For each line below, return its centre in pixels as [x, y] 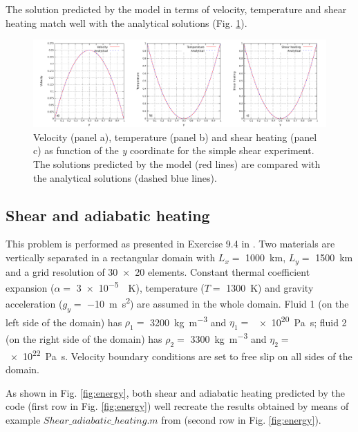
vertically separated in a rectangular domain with [111, 257]
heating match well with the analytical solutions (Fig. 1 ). [126, 22]
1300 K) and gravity [270, 287]
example [23, 419]
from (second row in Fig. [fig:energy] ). [241, 419]
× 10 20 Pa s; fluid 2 [303, 321]
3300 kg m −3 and [228, 338]
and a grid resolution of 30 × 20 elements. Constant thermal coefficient [158, 271]
